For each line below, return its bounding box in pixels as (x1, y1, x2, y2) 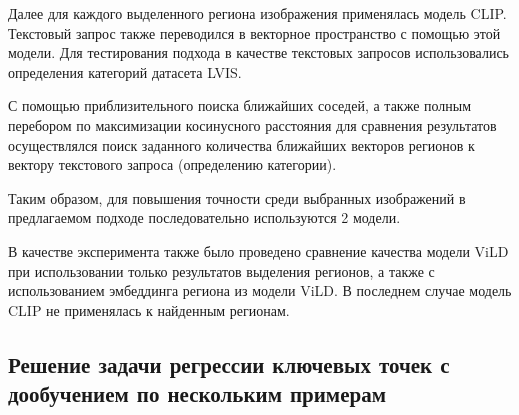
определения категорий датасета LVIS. (8, 61, 242, 82)
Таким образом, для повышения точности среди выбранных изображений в (8, 187, 466, 208)
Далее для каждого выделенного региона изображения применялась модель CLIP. (8, 3, 507, 23)
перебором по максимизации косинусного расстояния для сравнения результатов (8, 114, 497, 135)
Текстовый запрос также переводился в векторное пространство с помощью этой (8, 22, 501, 43)
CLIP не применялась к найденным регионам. (8, 299, 290, 320)
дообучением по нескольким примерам (8, 378, 386, 409)
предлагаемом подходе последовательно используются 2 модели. (8, 207, 401, 228)
